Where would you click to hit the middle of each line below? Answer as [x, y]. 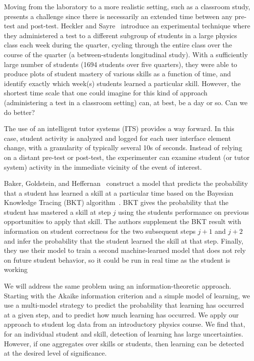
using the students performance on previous [184, 212]
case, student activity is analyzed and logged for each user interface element [117, 138]
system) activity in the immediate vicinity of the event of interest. [103, 167]
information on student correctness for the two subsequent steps [100, 231]
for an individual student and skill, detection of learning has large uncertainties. [124, 334]
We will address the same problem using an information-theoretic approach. [118, 286]
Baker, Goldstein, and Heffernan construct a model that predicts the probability [126, 183]
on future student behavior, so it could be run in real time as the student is [117, 259]
